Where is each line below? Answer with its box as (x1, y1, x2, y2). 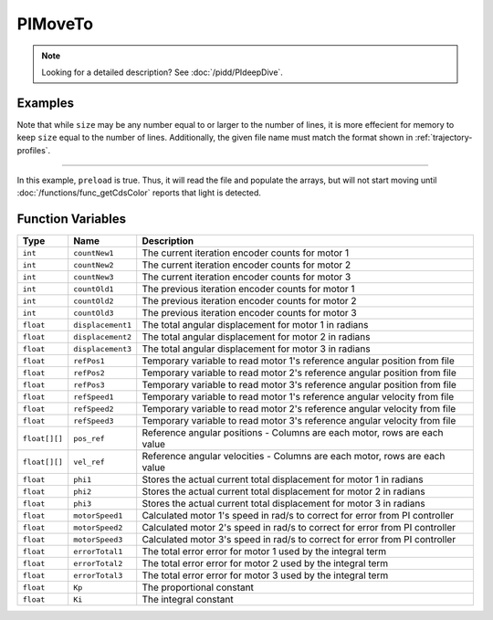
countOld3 (73, 308, 114, 318)
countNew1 (73, 247, 114, 257)
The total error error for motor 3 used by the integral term (142, 569, 389, 582)
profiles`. (16, 144, 51, 155)
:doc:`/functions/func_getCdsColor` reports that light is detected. (16, 187, 262, 198)
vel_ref (73, 457, 105, 467)
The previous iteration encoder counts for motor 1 (142, 283, 355, 296)
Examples (16, 95, 75, 110)
